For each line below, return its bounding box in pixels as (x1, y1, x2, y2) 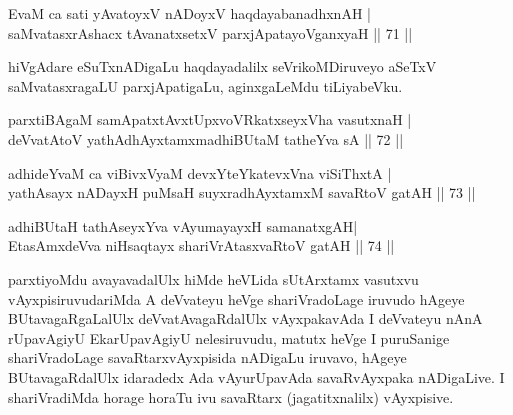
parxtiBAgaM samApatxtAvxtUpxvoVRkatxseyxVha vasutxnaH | (8, 109, 412, 130)
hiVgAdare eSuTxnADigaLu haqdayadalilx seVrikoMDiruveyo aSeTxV (8, 56, 437, 77)
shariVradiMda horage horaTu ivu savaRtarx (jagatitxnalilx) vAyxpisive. (8, 386, 454, 407)
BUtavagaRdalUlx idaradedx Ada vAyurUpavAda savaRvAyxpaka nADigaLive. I (8, 366, 505, 387)
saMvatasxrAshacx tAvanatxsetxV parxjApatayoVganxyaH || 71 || (8, 22, 413, 43)
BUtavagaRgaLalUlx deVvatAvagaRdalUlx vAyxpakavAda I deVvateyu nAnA (8, 308, 483, 329)
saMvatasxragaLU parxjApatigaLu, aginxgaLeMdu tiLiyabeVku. (8, 75, 403, 96)
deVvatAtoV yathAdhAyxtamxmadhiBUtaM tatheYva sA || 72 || (8, 128, 404, 149)
